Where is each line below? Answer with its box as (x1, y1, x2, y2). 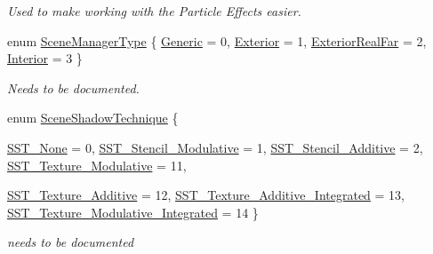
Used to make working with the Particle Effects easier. (7, 2, 301, 20)
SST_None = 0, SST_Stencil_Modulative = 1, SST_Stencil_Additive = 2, (7, 138, 423, 156)
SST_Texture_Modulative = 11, (7, 155, 187, 174)
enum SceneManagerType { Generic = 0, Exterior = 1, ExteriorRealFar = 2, (7, 31, 427, 50)
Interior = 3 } (7, 49, 83, 67)
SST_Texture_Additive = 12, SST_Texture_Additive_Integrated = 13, (7, 186, 405, 204)
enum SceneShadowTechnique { (7, 108, 179, 127)
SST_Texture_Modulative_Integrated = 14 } (7, 202, 259, 221)
